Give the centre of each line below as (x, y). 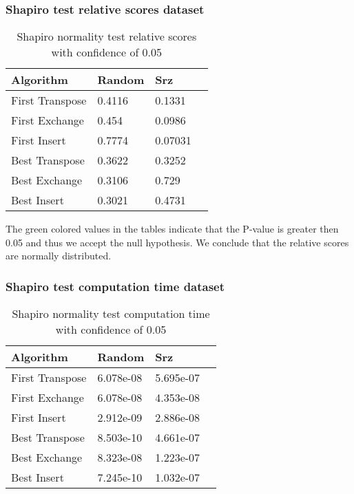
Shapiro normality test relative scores (107, 36)
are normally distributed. (59, 256)
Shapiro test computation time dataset (115, 286)
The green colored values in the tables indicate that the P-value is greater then (172, 229)
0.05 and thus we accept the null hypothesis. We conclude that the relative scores (177, 242)
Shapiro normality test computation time (111, 314)
